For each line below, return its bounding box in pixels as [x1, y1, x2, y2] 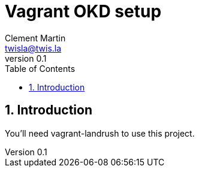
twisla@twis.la [5, 43, 62, 53]
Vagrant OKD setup [5, 1, 162, 22]
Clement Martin [5, 32, 66, 43]
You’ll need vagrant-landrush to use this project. [5, 128, 195, 138]
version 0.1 [5, 53, 47, 64]
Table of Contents [5, 63, 76, 74]
